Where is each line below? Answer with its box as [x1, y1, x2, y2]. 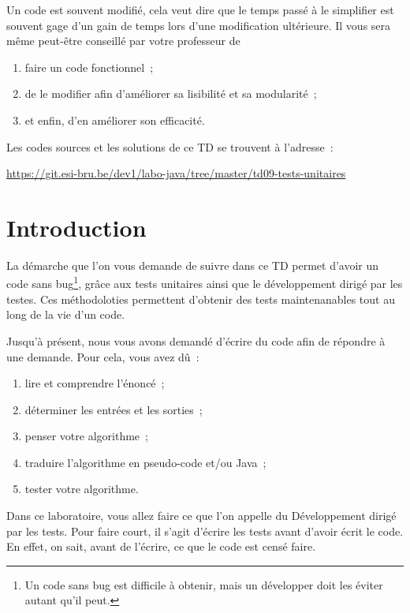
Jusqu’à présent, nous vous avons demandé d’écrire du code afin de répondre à [6, 332, 386, 349]
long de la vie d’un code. [6, 306, 125, 323]
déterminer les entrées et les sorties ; [24, 401, 203, 417]
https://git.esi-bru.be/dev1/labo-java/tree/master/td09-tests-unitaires [6, 165, 346, 181]
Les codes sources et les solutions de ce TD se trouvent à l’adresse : [6, 138, 334, 155]
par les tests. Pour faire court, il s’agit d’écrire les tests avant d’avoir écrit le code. [6, 522, 404, 539]
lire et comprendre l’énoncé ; [24, 375, 165, 391]
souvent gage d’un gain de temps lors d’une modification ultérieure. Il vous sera [6, 17, 391, 33]
